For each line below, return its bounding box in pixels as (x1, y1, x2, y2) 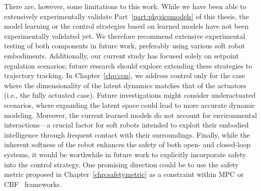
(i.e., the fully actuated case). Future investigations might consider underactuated (4, 90, 255, 100)
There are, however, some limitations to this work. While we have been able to (4, 1, 246, 11)
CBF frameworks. (4, 178, 62, 189)
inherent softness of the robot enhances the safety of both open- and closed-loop (4, 139, 251, 150)
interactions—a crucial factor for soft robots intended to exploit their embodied (4, 119, 249, 130)
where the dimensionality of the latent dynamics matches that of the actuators (4, 80, 246, 90)
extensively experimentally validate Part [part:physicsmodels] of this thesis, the (4, 11, 249, 21)
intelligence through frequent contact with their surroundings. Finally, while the (4, 129, 250, 140)
